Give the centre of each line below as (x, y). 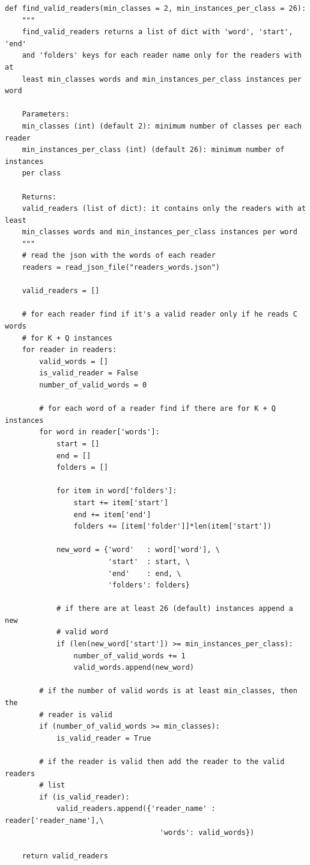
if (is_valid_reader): (84, 797)
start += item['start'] (121, 502)
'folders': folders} (149, 585)
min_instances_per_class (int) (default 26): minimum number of (153, 150)
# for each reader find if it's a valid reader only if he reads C (160, 314)
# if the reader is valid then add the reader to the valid (162, 762)
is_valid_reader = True (104, 738)
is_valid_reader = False (89, 373)
